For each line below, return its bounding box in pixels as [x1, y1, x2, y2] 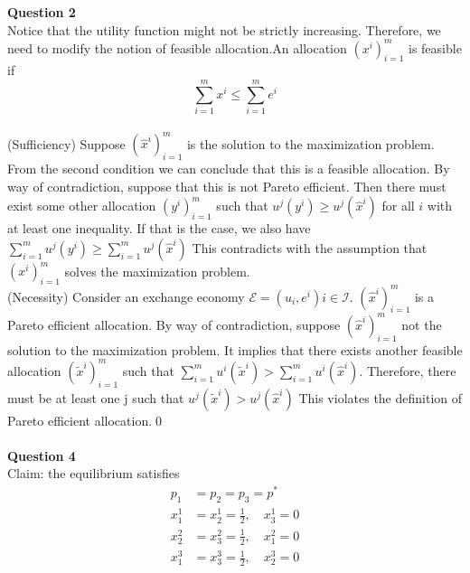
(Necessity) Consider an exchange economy [7, 286, 245, 305]
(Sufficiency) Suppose [7, 134, 126, 153]
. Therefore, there [359, 361, 456, 380]
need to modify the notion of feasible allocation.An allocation [7, 38, 347, 57]
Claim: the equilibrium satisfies [7, 464, 180, 483]
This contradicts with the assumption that [192, 238, 428, 257]
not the [401, 315, 442, 333]
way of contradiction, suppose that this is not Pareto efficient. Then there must [7, 176, 446, 195]
